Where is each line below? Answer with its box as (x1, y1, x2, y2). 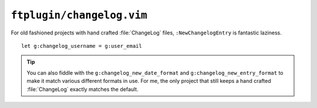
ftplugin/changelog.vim (11, 9, 147, 22)
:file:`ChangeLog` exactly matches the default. (26, 85, 139, 93)
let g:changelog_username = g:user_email (21, 43, 142, 49)
